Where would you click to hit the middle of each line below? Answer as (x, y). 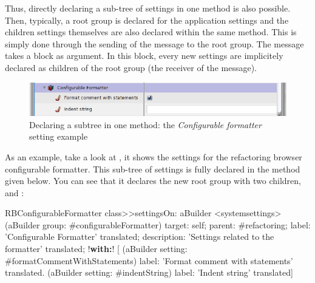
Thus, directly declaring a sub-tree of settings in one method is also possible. (148, 8)
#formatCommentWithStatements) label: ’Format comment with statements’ (149, 260)
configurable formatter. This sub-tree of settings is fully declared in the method (153, 169)
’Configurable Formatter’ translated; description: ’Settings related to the (140, 237)
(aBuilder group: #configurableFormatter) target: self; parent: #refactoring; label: (158, 224)
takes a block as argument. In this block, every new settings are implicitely (144, 56)
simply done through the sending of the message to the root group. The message (154, 43)
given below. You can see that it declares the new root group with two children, (153, 181)
